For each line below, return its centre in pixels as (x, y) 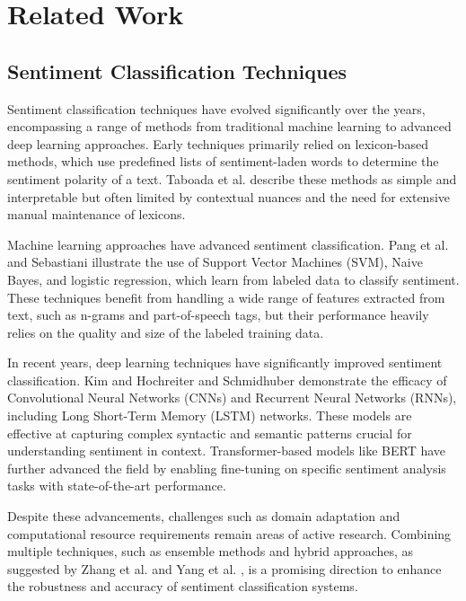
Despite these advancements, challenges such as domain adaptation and (204, 516)
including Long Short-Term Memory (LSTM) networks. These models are (210, 415)
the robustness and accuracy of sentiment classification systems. (183, 586)
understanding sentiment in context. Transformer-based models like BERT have (227, 451)
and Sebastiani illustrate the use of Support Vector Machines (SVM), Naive (215, 262)
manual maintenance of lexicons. (97, 214)
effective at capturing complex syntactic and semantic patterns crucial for (210, 433)
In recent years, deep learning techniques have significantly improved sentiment (225, 362)
